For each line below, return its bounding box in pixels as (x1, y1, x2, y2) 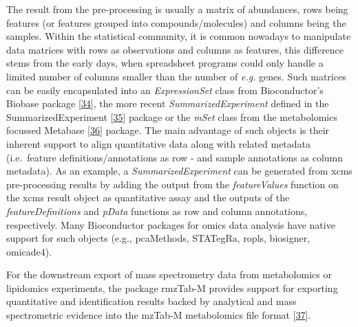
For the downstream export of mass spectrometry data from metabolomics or (6, 267, 332, 282)
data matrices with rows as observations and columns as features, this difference (6, 42, 344, 56)
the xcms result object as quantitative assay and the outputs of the (6, 190, 290, 205)
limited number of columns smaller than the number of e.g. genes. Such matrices (6, 69, 346, 83)
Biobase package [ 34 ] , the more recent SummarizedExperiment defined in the (6, 96, 329, 111)
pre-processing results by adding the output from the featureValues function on (6, 177, 339, 191)
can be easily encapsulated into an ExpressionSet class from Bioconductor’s (6, 82, 324, 97)
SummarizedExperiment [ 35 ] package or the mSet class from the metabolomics (6, 109, 337, 124)
